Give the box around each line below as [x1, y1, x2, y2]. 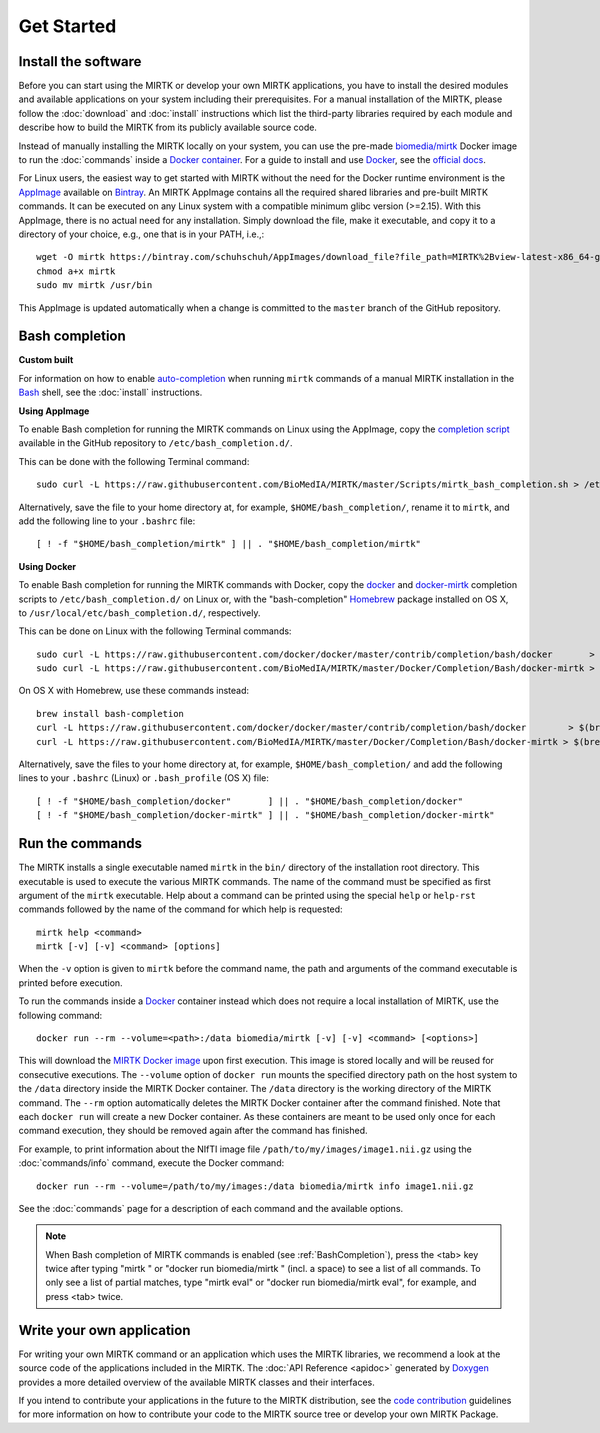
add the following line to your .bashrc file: [18, 515, 196, 527]
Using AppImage [18, 405, 90, 417]
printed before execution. [18, 976, 124, 989]
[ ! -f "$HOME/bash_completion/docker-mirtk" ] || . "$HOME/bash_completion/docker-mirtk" [36, 810, 495, 821]
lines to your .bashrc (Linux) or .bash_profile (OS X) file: [18, 772, 270, 784]
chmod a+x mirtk [36, 265, 116, 277]
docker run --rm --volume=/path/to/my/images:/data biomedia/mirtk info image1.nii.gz [36, 1180, 474, 1192]
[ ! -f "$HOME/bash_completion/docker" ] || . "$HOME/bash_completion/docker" [36, 795, 464, 807]
